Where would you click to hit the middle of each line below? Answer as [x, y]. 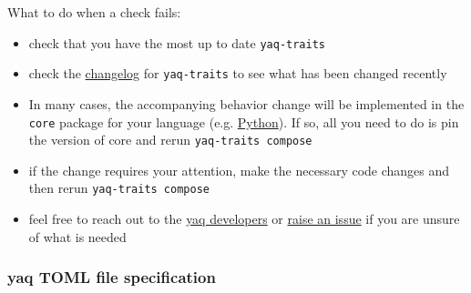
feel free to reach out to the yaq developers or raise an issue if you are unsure [244, 219]
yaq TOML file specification [112, 277]
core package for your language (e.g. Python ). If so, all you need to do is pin [244, 121]
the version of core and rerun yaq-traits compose [170, 140]
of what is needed [77, 236]
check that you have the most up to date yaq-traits [177, 42]
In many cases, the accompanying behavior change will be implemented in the [246, 103]
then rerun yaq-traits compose [119, 188]
